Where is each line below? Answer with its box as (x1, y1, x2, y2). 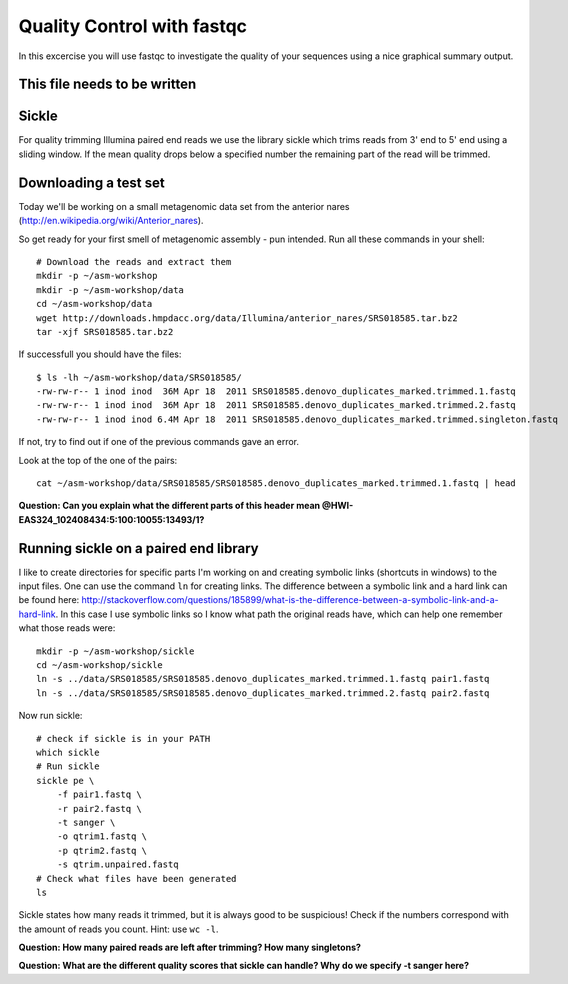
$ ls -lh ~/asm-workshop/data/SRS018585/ (36, 371, 242, 383)
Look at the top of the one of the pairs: (18, 454, 178, 466)
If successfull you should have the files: (18, 348, 182, 360)
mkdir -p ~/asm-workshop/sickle (36, 645, 195, 657)
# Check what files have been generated (36, 873, 237, 884)
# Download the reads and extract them (36, 256, 232, 267)
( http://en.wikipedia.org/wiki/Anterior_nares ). (18, 215, 204, 227)
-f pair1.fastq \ (56, 789, 142, 800)
